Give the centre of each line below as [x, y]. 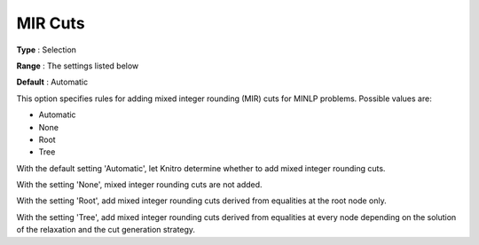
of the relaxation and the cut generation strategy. [106, 230]
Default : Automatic [52, 82]
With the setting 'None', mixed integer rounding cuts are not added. [139, 185]
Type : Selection [47, 50]
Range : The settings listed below [78, 66]
